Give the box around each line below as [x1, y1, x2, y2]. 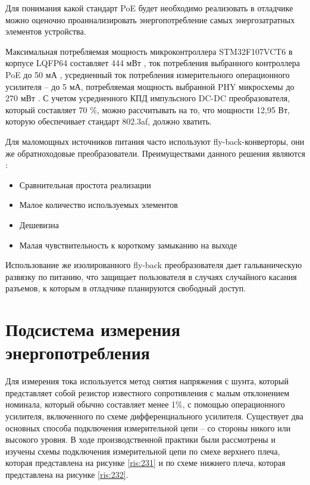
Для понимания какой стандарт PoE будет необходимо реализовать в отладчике [5, 2, 293, 14]
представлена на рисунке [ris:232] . [5, 468, 129, 480]
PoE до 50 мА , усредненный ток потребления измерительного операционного [5, 68, 290, 80]
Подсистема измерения [5, 317, 180, 341]
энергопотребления [5, 340, 150, 365]
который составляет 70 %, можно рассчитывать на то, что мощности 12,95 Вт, [5, 103, 290, 116]
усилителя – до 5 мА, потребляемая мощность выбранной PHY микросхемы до [5, 80, 295, 92]
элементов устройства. [5, 25, 86, 38]
